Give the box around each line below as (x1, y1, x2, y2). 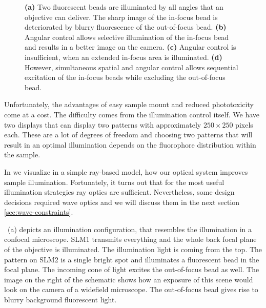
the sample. (4, 149, 40, 160)
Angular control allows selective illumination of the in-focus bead (25, 31, 229, 42)
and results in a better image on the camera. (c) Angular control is (25, 42, 236, 52)
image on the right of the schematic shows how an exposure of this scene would (4, 274, 253, 284)
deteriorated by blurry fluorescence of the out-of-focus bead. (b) (25, 22, 227, 32)
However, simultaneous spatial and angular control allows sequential (25, 61, 238, 72)
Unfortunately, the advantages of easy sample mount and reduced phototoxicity (4, 99, 254, 110)
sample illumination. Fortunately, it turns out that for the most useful (4, 176, 224, 187)
